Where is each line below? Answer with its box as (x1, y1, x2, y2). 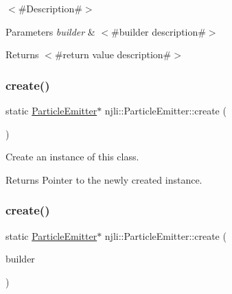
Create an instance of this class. (5, 149, 139, 164)
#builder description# (111, 24, 206, 38)
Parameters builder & (5, 24, 95, 38)
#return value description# (54, 47, 172, 62)
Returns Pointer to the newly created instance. (5, 172, 202, 186)
